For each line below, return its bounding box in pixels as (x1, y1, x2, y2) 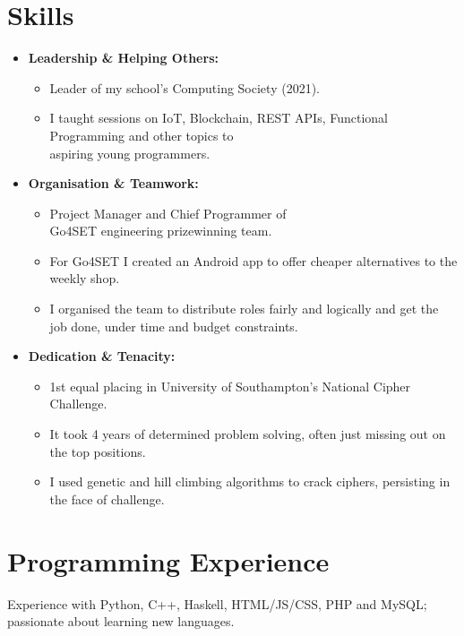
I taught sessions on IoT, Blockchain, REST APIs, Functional (49, 108, 389, 127)
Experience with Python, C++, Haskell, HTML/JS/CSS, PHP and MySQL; (7, 594, 427, 613)
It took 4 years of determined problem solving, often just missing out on (49, 425, 446, 443)
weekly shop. (49, 269, 120, 288)
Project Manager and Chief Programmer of (49, 203, 287, 222)
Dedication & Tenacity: (28, 347, 176, 365)
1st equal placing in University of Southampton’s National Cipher (49, 376, 411, 395)
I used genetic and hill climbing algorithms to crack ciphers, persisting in (49, 472, 451, 491)
